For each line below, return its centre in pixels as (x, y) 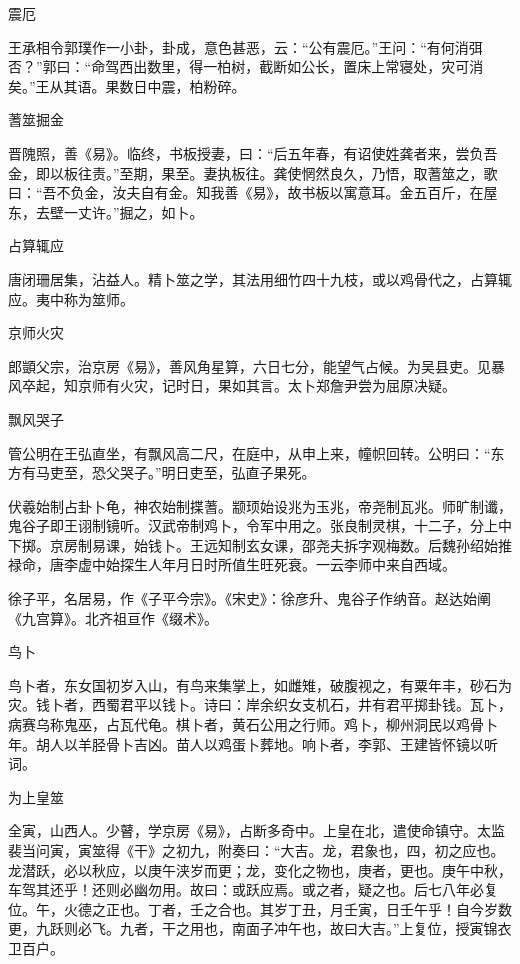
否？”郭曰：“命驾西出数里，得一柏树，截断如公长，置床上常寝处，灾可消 (246, 66)
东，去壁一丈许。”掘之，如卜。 (106, 211)
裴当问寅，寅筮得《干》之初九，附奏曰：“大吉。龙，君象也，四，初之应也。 (256, 850)
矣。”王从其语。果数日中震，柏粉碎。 (127, 85)
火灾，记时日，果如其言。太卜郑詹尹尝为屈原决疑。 (287, 385)
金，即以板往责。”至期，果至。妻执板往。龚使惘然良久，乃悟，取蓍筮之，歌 (253, 172)
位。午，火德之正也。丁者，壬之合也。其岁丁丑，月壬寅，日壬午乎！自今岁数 (260, 908)
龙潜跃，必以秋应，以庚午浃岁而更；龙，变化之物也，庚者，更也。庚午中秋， (260, 869)
